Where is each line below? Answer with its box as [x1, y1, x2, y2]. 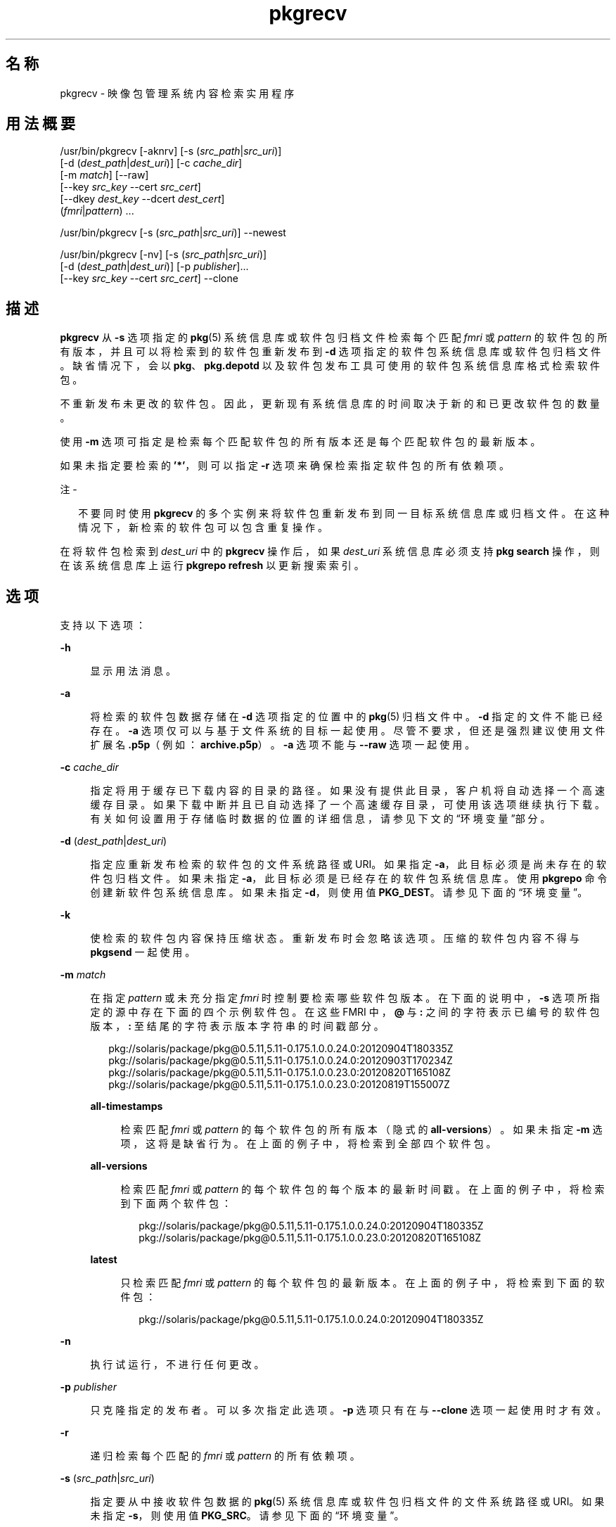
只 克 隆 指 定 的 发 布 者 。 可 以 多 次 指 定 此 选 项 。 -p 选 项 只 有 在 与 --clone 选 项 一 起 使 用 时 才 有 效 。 [90, 1404, 607, 1417]
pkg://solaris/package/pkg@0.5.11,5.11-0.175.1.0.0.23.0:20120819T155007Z [108, 1078, 450, 1091]
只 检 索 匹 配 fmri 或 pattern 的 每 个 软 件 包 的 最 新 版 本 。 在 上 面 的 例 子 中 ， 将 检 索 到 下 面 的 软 [120, 1277, 605, 1289]
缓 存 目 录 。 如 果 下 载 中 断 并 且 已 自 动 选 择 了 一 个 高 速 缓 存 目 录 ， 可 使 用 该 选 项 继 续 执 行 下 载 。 [90, 798, 605, 811]
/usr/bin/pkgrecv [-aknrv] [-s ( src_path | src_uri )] [60, 145, 282, 158]
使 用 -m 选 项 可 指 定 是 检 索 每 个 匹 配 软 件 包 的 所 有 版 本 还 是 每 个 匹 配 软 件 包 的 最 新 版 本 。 [60, 435, 541, 448]
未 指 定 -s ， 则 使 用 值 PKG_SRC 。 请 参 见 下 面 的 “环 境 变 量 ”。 [90, 1509, 404, 1522]
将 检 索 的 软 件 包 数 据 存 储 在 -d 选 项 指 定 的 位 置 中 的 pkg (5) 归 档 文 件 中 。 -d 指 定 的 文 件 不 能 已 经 [90, 710, 603, 723]
